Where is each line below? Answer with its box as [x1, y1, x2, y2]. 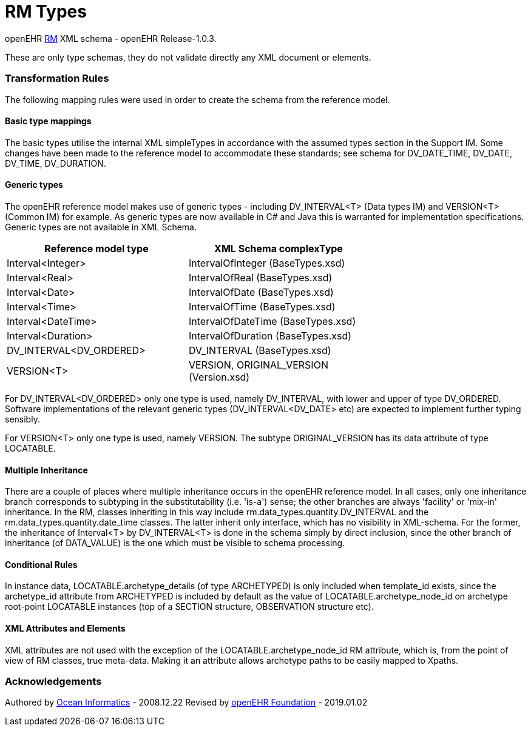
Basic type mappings [5, 116, 92, 127]
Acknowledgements [5, 675, 102, 687]
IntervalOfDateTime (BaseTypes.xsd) [189, 315, 356, 327]
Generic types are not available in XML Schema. [5, 221, 197, 232]
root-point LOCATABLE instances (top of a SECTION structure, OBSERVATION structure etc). [5, 601, 374, 612]
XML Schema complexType [214, 242, 343, 255]
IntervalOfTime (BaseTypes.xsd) [189, 300, 336, 313]
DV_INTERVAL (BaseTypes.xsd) [189, 344, 331, 356]
